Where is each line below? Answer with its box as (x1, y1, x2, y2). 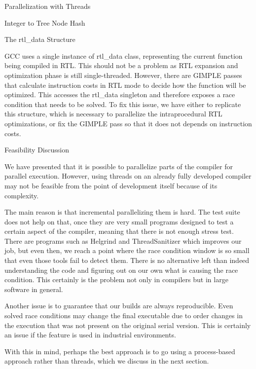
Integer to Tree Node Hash (4, 17, 85, 28)
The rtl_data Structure (4, 34, 75, 44)
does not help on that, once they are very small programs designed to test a (4, 216, 234, 226)
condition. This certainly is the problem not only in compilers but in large (4, 274, 228, 285)
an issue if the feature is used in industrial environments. (4, 330, 176, 340)
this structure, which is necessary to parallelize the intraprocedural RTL (4, 109, 222, 119)
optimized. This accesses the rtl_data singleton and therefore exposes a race (4, 89, 235, 100)
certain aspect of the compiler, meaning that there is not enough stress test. (4, 226, 234, 236)
